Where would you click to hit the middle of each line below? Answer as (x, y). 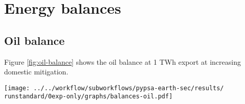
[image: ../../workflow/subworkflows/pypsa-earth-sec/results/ (114, 88)
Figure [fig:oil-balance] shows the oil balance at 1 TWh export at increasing (122, 61)
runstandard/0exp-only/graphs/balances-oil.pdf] (88, 97)
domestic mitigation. (36, 72)
